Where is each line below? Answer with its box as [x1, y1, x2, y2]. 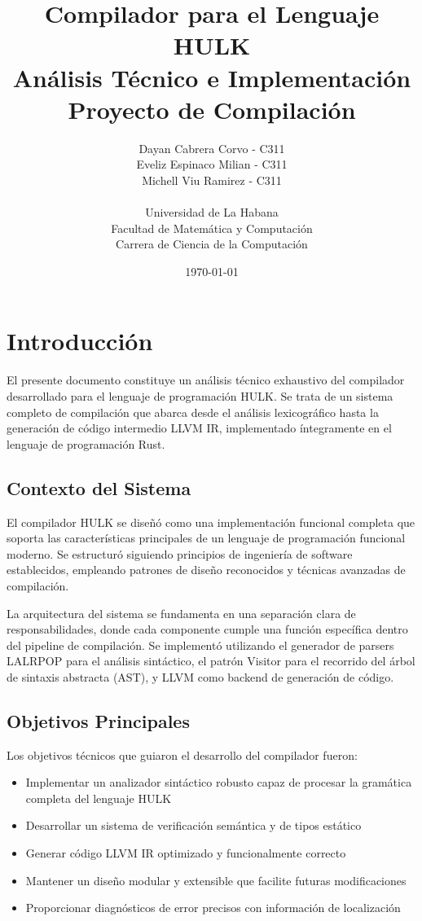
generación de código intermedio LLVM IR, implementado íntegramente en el [7, 419, 392, 436]
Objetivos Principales [7, 708, 190, 733]
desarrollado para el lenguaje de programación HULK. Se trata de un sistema [7, 387, 393, 404]
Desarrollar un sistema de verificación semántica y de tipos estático [25, 817, 362, 834]
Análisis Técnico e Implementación [12, 60, 411, 94]
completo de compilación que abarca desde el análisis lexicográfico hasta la [7, 403, 379, 420]
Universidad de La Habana [145, 204, 279, 221]
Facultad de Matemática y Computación [111, 219, 313, 236]
